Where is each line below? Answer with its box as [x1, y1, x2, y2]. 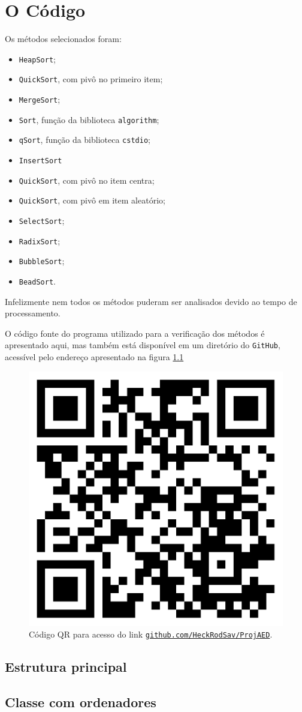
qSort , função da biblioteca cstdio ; [19, 133, 150, 146]
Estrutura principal [5, 657, 127, 676]
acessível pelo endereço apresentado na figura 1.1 [5, 351, 184, 363]
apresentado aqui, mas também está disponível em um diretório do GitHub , [5, 339, 280, 351]
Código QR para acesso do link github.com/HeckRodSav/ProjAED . [29, 628, 273, 641]
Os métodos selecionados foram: [5, 32, 122, 45]
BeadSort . [19, 274, 56, 287]
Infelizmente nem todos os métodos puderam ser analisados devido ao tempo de [5, 295, 297, 307]
